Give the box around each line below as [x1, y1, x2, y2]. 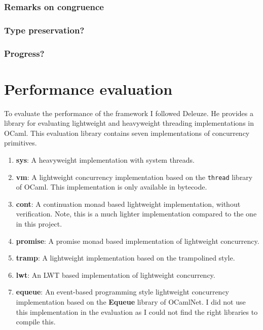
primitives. [4, 137, 37, 148]
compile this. [16, 316, 56, 327]
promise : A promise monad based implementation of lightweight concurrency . [16, 235, 259, 246]
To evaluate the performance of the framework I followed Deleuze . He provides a [4, 107, 253, 118]
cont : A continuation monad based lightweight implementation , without [16, 198, 241, 209]
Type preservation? [4, 23, 85, 36]
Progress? [4, 47, 45, 59]
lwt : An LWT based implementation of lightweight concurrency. [16, 269, 215, 280]
